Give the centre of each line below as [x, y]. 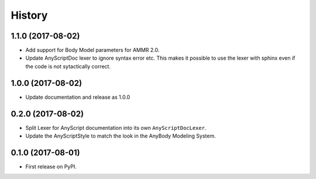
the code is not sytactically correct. [68, 66]
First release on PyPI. [51, 166]
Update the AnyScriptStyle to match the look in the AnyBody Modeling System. [121, 136]
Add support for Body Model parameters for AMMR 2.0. [92, 50]
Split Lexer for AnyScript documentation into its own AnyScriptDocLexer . [116, 128]
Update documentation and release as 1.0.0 [78, 97]
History [29, 15]
